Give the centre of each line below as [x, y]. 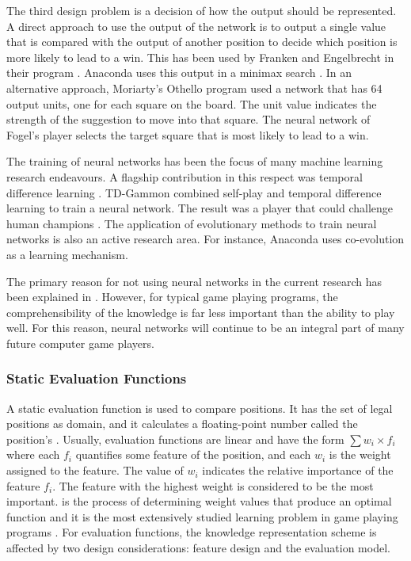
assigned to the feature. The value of [95, 470]
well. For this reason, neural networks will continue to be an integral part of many [205, 328]
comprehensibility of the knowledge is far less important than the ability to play [201, 312]
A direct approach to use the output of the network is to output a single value [196, 26]
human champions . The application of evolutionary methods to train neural [192, 223]
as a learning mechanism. [67, 254]
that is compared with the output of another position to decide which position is [202, 42]
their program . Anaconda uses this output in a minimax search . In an [179, 73]
